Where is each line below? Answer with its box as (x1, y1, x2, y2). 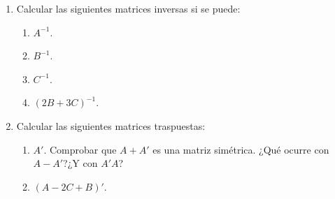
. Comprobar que (43, 142, 117, 156)
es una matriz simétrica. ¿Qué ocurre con (152, 142, 329, 156)
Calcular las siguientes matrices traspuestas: (16, 118, 206, 133)
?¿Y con (63, 156, 98, 170)
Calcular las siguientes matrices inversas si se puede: (16, 1, 241, 15)
